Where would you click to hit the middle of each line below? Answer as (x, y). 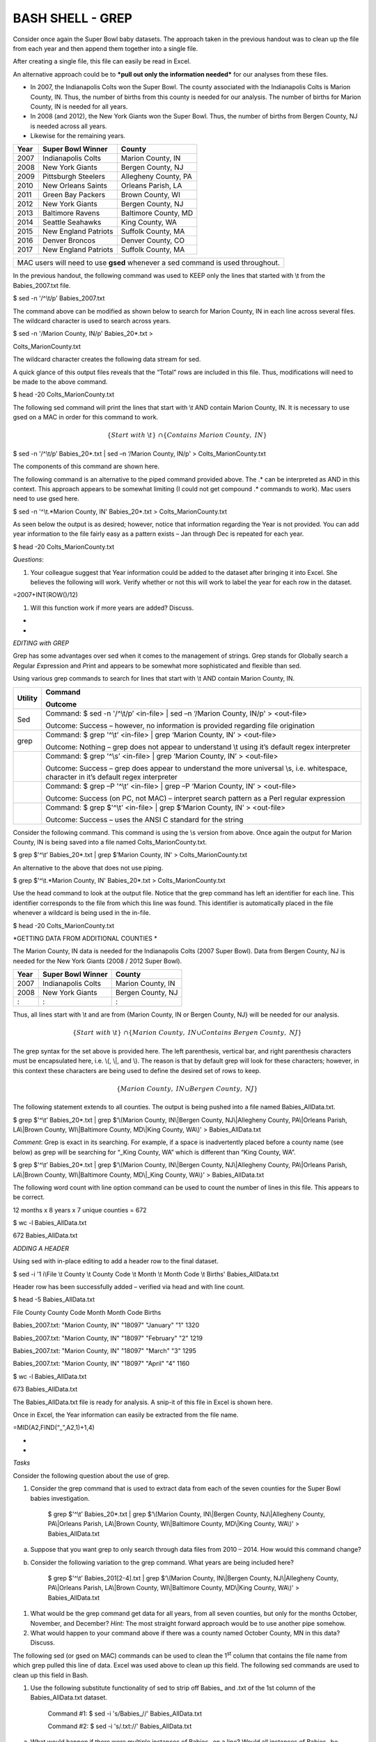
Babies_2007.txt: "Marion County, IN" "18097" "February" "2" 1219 (108, 1338)
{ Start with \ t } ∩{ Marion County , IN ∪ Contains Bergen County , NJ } (187, 1033)
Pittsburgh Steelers (74, 176)
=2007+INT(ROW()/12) (45, 595)
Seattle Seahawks (72, 222)
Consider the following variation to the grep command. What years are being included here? (162, 1562)
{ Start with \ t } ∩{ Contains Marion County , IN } (187, 435)
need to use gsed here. (46, 499)
